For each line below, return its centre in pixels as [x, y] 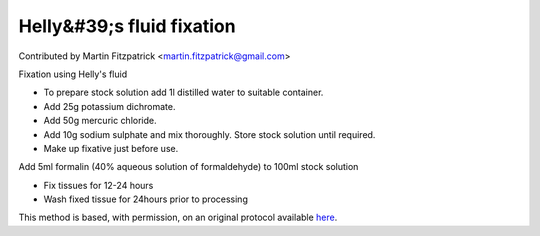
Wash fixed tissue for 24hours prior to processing [146, 199]
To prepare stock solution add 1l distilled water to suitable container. [183, 92]
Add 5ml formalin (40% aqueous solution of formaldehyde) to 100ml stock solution [188, 167]
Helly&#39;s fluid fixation [127, 26]
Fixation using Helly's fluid [73, 74]
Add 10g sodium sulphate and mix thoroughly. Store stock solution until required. [209, 134]
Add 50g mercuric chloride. [100, 121]
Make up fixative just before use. [111, 148]
